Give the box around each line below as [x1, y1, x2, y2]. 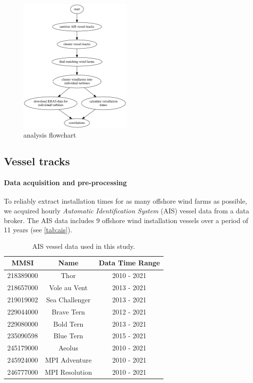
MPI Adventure [45, 355, 92, 365]
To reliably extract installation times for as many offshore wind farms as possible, [4, 196, 247, 206]
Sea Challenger [46, 294, 90, 304]
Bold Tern [53, 318, 84, 329]
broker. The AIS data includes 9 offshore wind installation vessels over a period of [4, 215, 248, 225]
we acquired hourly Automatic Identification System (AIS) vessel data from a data [4, 206, 249, 216]
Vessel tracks [4, 154, 70, 169]
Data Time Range [98, 258, 160, 268]
